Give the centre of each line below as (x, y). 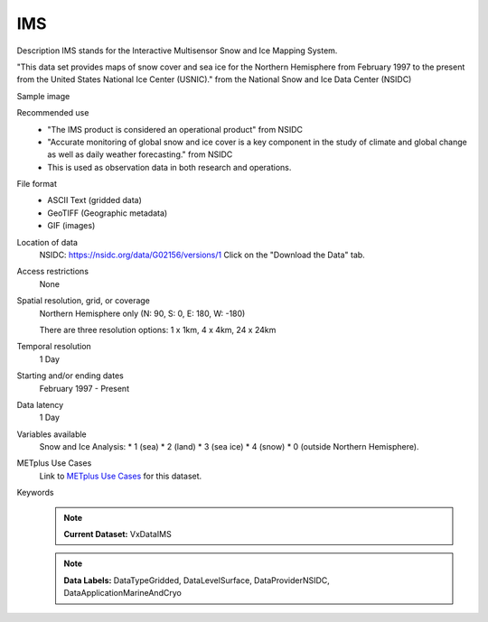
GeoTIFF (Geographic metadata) (108, 213)
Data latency (40, 404)
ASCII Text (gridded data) (94, 200)
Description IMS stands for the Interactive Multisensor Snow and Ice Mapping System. (177, 51)
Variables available (52, 434)
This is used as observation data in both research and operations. (169, 167)
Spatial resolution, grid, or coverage (84, 301)
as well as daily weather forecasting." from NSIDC (140, 154)
